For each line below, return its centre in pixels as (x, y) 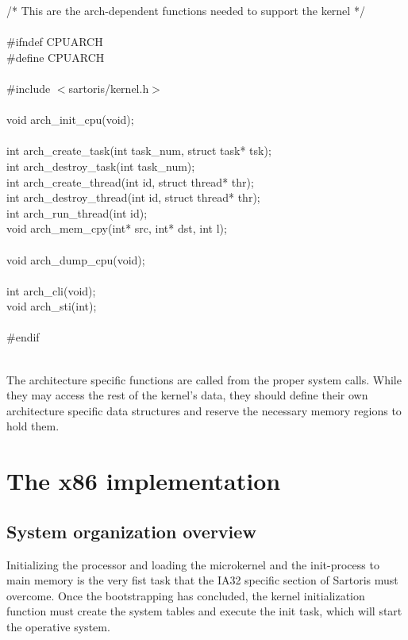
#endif (23, 337)
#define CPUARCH (56, 57)
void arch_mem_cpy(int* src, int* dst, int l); (117, 228)
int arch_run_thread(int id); (77, 212)
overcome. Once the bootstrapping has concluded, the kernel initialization (186, 595)
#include (29, 88)
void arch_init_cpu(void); (70, 120)
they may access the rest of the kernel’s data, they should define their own (187, 395)
